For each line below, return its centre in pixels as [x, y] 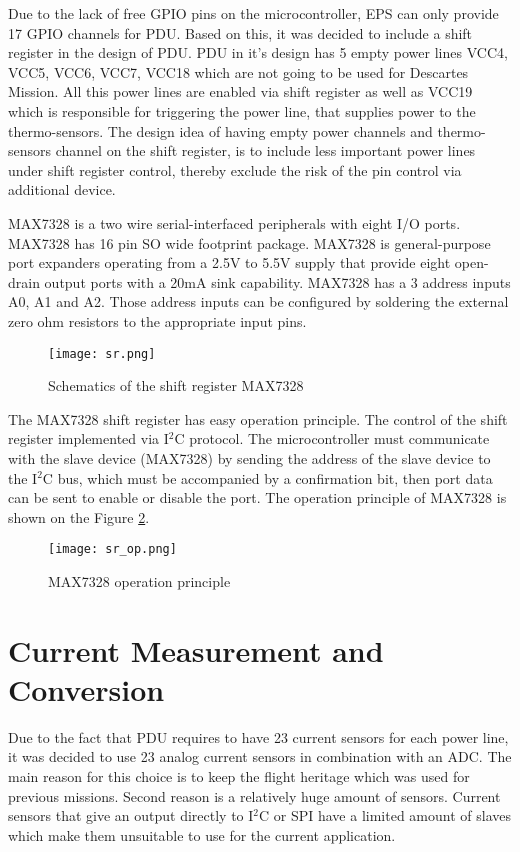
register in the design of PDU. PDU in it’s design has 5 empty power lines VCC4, [258, 52]
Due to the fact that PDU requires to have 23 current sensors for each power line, [258, 736]
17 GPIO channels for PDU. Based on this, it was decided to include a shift [240, 32]
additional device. [62, 189]
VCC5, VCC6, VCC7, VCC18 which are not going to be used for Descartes [238, 71]
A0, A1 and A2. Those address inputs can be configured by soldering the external [258, 301]
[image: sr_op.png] [112, 549]
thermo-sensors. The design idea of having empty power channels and [220, 130]
